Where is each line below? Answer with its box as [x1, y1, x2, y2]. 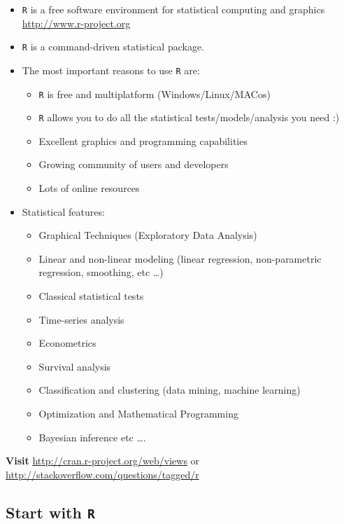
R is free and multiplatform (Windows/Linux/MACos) [38, 86, 271, 101]
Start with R [6, 501, 95, 523]
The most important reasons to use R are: [22, 62, 200, 77]
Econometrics [38, 336, 96, 350]
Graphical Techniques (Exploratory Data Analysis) [38, 228, 257, 242]
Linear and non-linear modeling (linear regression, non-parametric [38, 251, 322, 266]
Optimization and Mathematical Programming [38, 406, 238, 420]
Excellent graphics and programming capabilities [38, 133, 248, 148]
